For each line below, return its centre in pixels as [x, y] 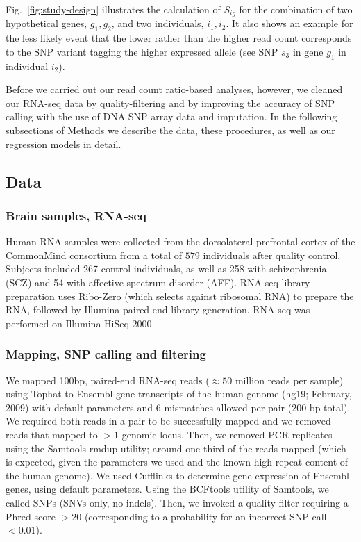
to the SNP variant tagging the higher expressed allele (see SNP [142, 51]
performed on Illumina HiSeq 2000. [80, 323]
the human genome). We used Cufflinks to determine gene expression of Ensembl [177, 475]
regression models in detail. [64, 143]
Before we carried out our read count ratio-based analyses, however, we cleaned [174, 89]
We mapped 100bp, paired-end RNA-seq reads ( [108, 380]
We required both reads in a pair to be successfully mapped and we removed [168, 421]
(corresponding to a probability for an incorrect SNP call [205, 516]
